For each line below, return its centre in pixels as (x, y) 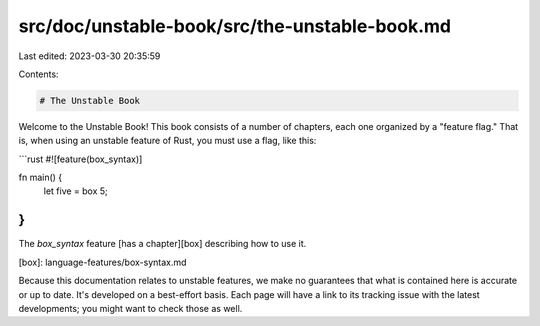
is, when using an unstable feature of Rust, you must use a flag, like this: (167, 141)
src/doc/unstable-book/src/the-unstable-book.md (235, 26)
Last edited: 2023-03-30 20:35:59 (89, 56)
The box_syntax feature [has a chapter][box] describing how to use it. (162, 244)
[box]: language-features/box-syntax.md (102, 262)
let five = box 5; (76, 191)
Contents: (38, 74)
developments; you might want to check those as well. (130, 308)
